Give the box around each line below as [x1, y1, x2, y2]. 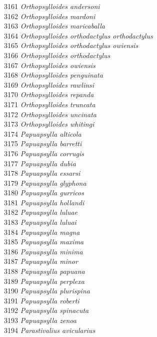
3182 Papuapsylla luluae [4, 207, 78, 217]
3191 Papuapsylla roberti [4, 295, 79, 305]
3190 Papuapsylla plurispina [4, 285, 90, 296]
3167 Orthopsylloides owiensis [4, 60, 95, 70]
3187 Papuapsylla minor [4, 256, 78, 266]
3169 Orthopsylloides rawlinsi [4, 79, 94, 90]
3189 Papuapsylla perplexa [4, 275, 84, 286]
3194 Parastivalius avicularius [4, 324, 95, 335]
